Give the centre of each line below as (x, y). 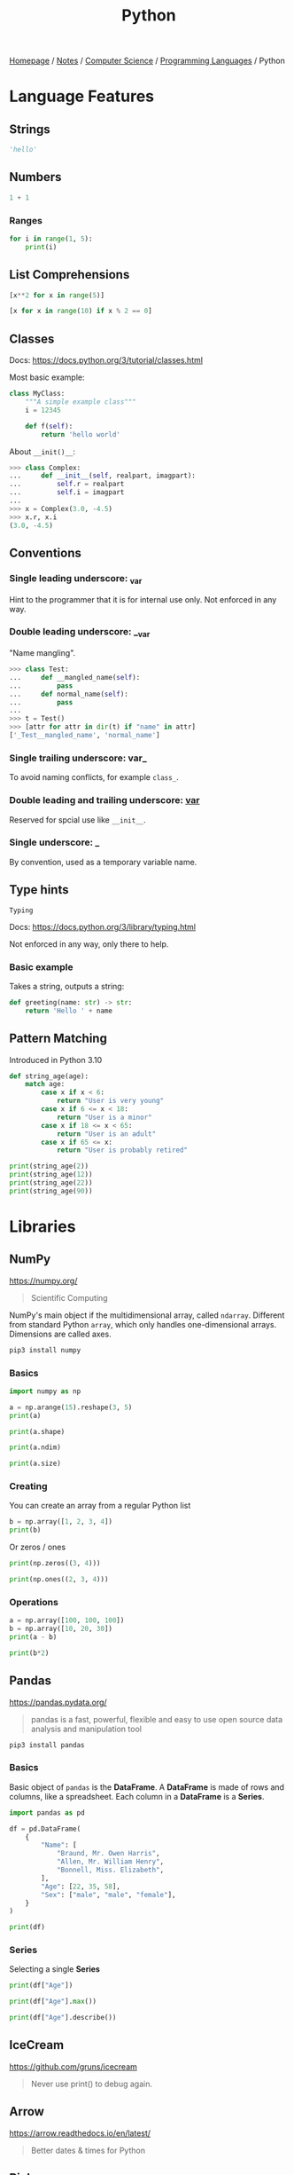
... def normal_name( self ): (69, 694)
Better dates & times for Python (88, 2150)
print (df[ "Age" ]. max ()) (53, 2002)
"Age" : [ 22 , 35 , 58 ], (81, 1887)
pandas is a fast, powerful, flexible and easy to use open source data (157, 1719)
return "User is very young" (110, 1101)
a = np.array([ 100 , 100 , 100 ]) (67, 1620)
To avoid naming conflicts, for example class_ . (94, 777)
